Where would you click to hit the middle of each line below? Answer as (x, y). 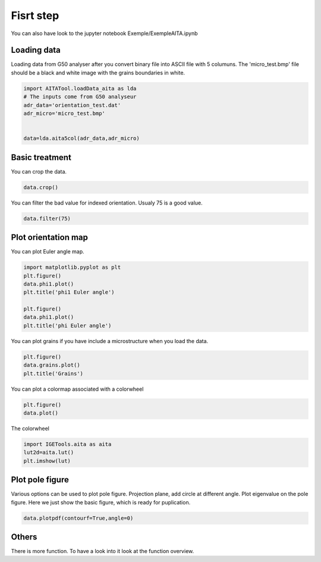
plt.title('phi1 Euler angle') (69, 292)
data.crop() (41, 187)
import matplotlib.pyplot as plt (72, 267)
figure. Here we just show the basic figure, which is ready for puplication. (101, 502)
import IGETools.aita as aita (67, 444)
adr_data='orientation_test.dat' (72, 105)
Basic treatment (41, 157)
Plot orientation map (50, 238)
